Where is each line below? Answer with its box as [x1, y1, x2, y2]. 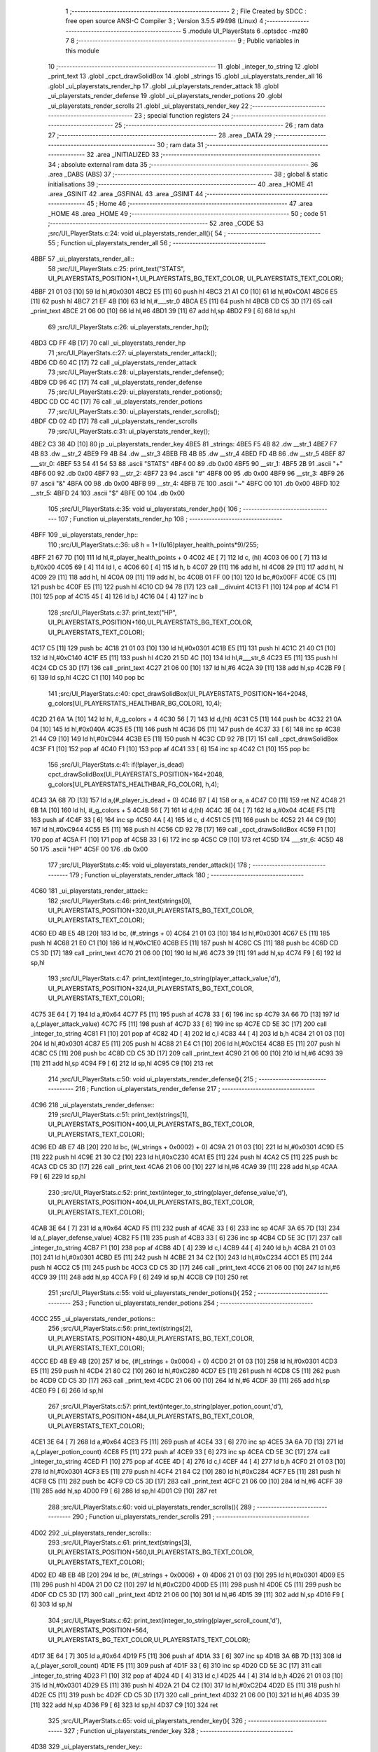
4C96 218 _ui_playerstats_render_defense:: [30, 1100, 155, 1109]
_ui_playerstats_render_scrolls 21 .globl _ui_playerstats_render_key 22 [48, 102, 249, 110]
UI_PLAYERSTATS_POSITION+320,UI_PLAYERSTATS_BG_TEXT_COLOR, [48, 906, 255, 915]
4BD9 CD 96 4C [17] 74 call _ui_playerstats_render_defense [30, 378, 202, 386]
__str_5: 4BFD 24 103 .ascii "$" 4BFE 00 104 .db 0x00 [30, 488, 185, 497]
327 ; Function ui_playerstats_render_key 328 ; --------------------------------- [64, 1726, 293, 1734]
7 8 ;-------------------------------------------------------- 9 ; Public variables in [65, 36, 300, 45]
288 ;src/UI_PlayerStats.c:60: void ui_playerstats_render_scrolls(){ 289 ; [48, 1503, 255, 1511]
